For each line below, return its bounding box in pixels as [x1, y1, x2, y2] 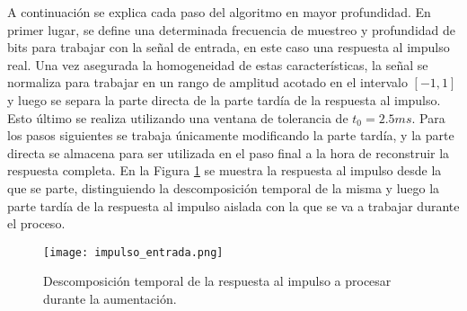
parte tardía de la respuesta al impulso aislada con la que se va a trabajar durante [7, 196, 460, 215]
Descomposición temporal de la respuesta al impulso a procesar [43, 271, 392, 290]
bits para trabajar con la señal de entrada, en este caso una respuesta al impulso [7, 38, 450, 57]
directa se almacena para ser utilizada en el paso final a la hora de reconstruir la [7, 143, 450, 162]
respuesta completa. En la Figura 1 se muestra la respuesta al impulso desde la [7, 161, 442, 180]
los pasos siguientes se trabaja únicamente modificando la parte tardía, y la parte [7, 126, 454, 145]
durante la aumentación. [43, 289, 177, 307]
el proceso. [7, 214, 66, 233]
